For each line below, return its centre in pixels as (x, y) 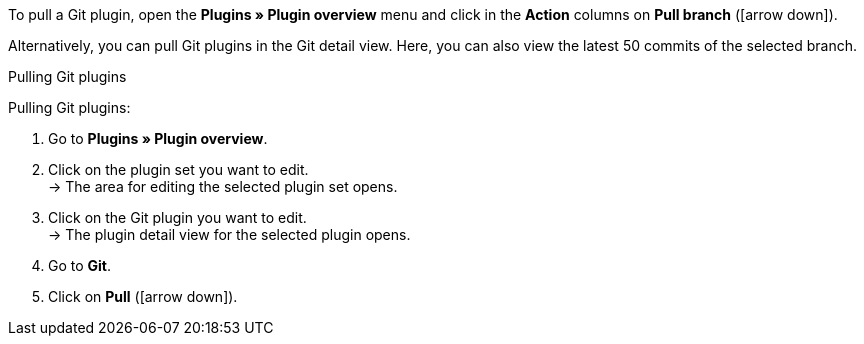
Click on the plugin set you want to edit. (178, 169)
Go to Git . (80, 265)
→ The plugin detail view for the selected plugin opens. (229, 234)
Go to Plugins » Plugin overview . (158, 138)
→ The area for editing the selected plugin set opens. (223, 186)
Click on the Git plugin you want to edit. (177, 217)
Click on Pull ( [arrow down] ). (143, 296)
